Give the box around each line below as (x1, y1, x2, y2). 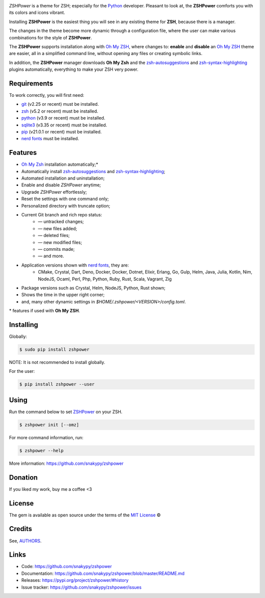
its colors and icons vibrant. (9, 10, 65, 16)
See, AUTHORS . (9, 538, 42, 543)
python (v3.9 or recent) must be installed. (21, 115, 106, 121)
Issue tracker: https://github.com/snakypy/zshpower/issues (21, 584, 142, 590)
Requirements (9, 79, 53, 88)
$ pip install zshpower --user (19, 382, 95, 387)
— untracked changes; (38, 219, 84, 225)
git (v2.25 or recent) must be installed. (21, 101, 99, 107)
